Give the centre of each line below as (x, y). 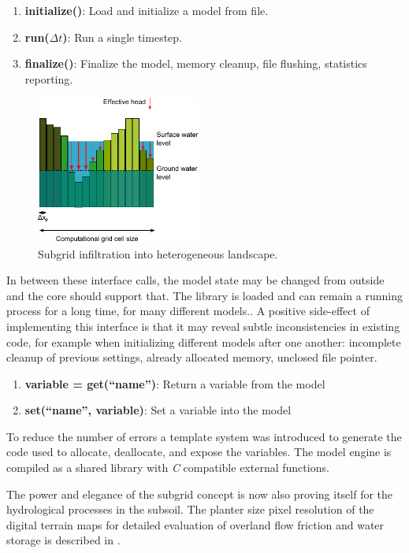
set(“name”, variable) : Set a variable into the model (158, 410)
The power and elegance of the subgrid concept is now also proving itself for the (200, 494)
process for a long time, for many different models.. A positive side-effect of (188, 311)
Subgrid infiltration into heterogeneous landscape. (158, 253)
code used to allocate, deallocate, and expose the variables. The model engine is (199, 452)
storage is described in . (63, 540)
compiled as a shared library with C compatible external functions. (168, 468)
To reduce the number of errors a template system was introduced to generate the (204, 436)
